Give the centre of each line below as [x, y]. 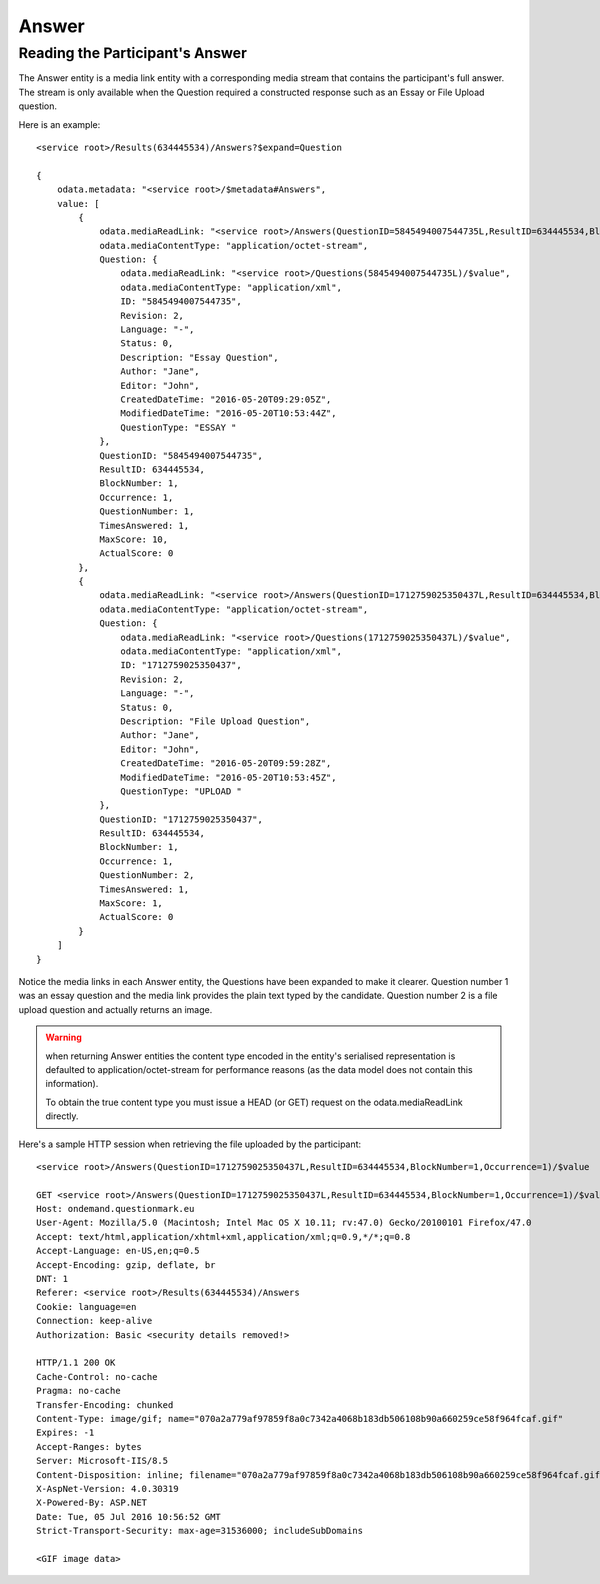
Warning [63, 1037]
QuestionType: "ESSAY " [178, 427]
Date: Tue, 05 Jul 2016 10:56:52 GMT [129, 1516]
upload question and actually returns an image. [115, 1009]
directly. [62, 1116]
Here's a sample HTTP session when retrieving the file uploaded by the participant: [190, 1144]
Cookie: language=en [86, 1306]
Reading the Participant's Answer [132, 53]
